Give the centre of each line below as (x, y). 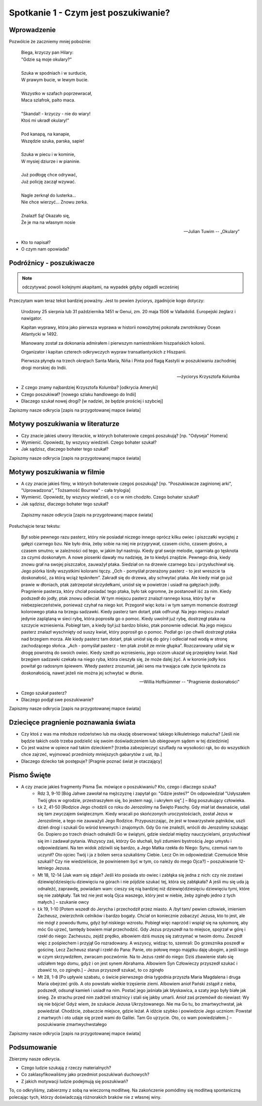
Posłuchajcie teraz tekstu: (35, 526)
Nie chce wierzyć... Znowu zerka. (55, 202)
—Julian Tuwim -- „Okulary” (212, 231)
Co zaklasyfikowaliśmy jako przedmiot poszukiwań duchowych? (85, 1074)
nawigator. (32, 318)
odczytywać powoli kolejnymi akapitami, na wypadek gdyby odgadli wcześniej (100, 287)
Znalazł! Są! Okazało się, (46, 216)
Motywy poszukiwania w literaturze (64, 424)
